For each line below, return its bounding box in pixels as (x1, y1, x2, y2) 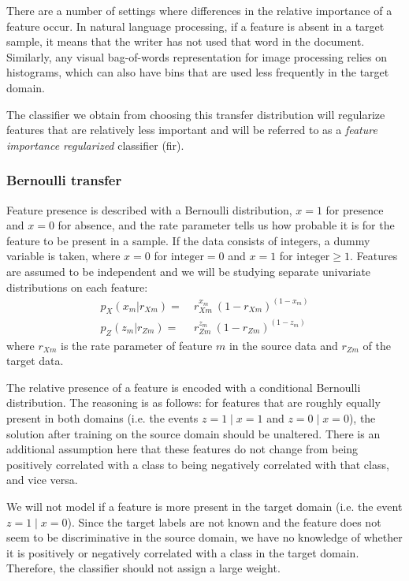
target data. (6, 352, 64, 369)
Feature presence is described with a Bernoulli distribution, (6, 201, 292, 218)
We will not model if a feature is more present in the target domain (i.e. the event (6, 498, 403, 514)
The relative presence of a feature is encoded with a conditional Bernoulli (6, 378, 361, 395)
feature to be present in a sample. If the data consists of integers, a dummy (6, 232, 370, 248)
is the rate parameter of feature (60, 337, 213, 353)
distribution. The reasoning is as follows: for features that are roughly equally (6, 394, 381, 411)
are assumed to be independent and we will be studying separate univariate (6, 263, 371, 279)
